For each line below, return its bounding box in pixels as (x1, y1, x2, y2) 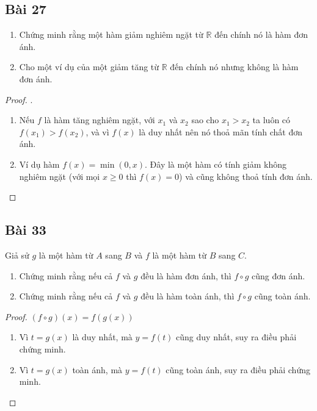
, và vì (86, 125, 109, 138)
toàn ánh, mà (72, 363, 123, 376)
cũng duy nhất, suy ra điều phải (176, 331, 297, 343)
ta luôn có (252, 113, 291, 126)
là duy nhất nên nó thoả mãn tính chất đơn (139, 125, 302, 138)
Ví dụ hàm (19, 157, 60, 170)
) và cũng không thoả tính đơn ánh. (179, 170, 313, 182)
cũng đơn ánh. (252, 269, 305, 282)
